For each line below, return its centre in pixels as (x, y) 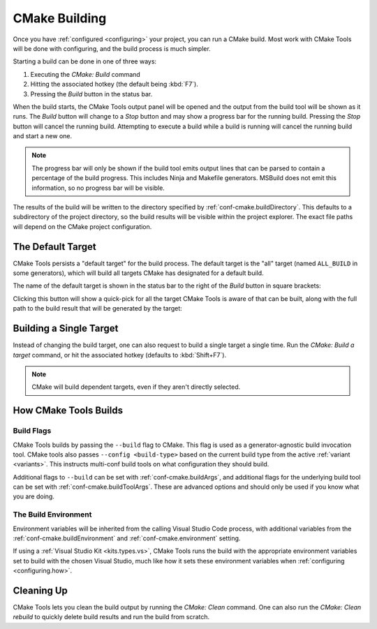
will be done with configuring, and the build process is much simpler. (112, 48)
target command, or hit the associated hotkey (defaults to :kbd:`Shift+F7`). (120, 355)
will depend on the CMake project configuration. (82, 226)
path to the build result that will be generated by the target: (98, 309)
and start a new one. (43, 136)
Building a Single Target (66, 328)
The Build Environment (52, 515)
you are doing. (34, 496)
